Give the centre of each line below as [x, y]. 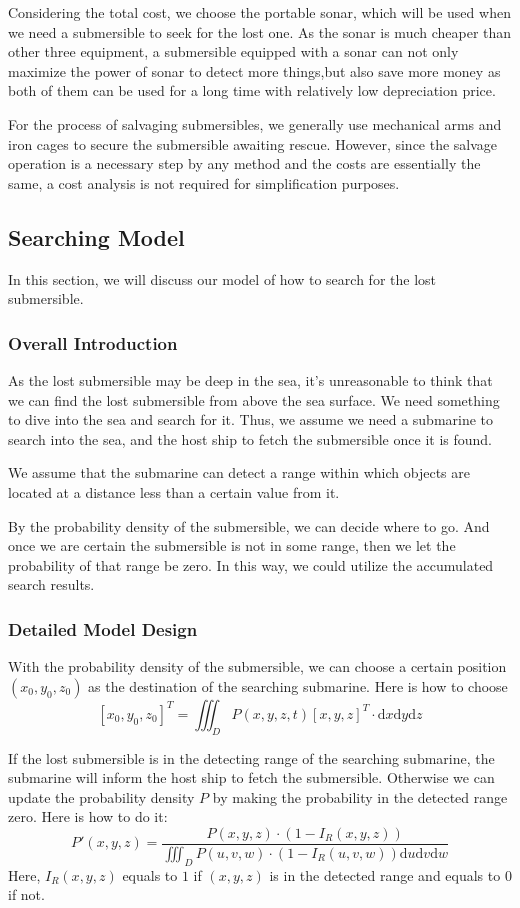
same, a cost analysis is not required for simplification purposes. [204, 182]
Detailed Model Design [103, 628]
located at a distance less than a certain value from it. [174, 491]
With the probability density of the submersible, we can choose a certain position [257, 666]
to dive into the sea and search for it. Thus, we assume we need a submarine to [251, 419]
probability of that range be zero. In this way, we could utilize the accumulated [251, 564]
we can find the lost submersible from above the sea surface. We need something [254, 399]
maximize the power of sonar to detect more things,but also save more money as [254, 70]
